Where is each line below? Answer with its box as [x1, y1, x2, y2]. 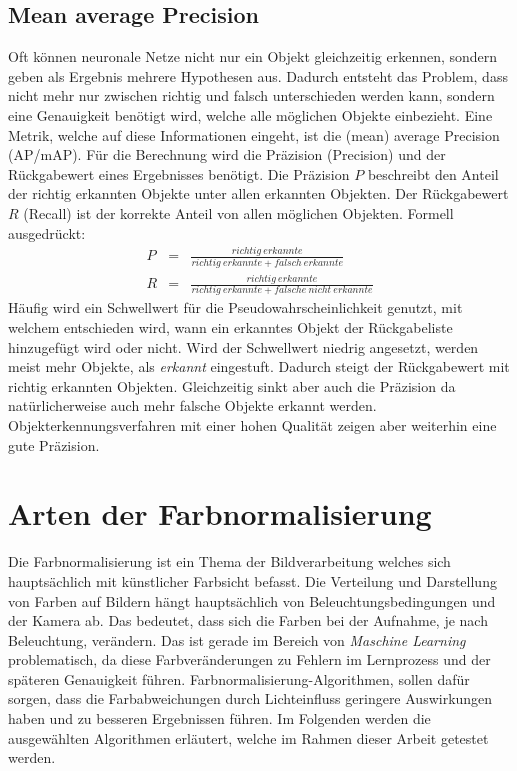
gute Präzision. [8, 434, 100, 455]
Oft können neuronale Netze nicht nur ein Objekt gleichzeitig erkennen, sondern [8, 46, 498, 67]
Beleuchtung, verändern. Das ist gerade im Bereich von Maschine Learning [8, 629, 466, 650]
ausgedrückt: [8, 222, 86, 243]
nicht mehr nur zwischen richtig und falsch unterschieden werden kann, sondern [8, 85, 495, 106]
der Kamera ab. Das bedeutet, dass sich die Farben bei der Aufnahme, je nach [8, 610, 488, 631]
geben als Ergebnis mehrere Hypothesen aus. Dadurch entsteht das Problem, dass [8, 65, 508, 86]
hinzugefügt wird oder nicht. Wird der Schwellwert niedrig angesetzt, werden [8, 336, 479, 357]
